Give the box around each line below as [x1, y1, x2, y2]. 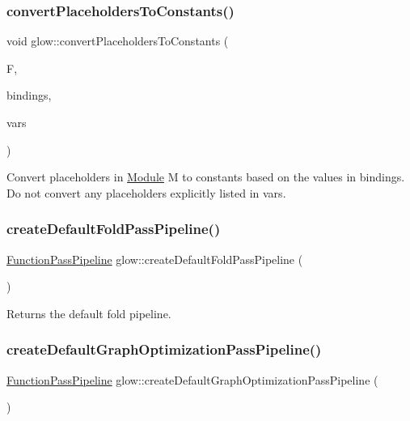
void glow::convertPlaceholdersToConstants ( [6, 32, 229, 49]
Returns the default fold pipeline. [6, 304, 171, 321]
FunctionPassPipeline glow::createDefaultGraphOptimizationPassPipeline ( [6, 371, 378, 388]
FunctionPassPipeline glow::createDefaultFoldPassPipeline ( [6, 250, 303, 267]
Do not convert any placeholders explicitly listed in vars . [6, 184, 286, 201]
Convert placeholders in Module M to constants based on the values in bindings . [6, 168, 405, 185]
